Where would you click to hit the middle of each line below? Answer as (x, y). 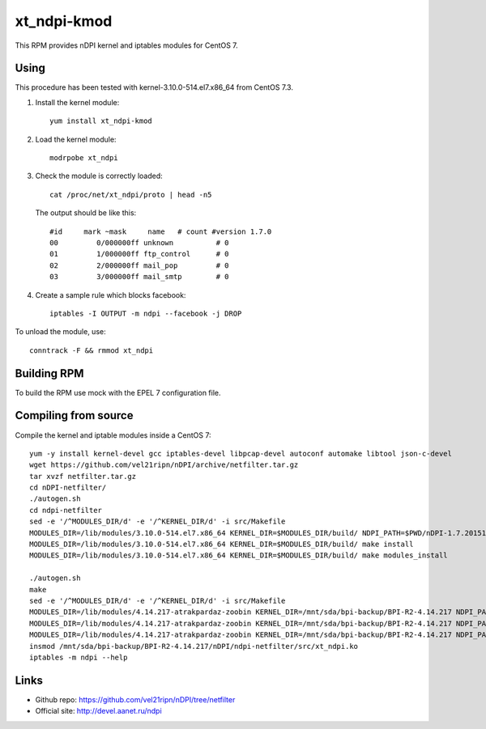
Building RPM (49, 373)
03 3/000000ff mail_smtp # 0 (140, 277)
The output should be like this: (86, 213)
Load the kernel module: (76, 139)
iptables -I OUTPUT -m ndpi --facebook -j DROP (146, 313)
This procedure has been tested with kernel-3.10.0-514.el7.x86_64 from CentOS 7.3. (154, 87)
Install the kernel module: (77, 102)
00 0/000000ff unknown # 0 (140, 242)
